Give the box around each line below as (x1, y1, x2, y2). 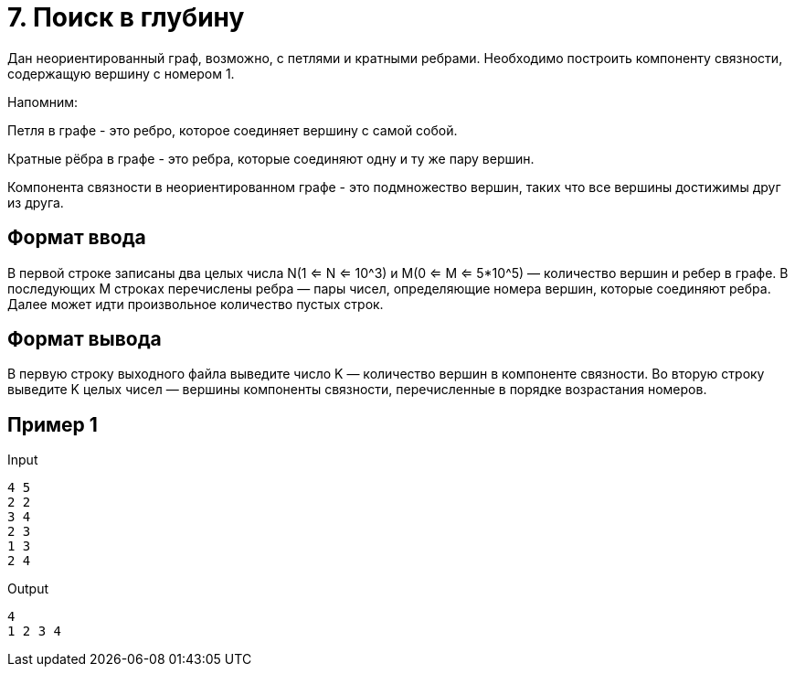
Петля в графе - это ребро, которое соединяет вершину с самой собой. (7, 122, 458, 138)
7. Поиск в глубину (7, 2, 245, 33)
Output (7, 581, 48, 597)
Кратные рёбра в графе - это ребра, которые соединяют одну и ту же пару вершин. (7, 150, 535, 166)
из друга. (7, 194, 64, 210)
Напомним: (7, 93, 78, 110)
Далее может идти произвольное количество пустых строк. (7, 295, 384, 312)
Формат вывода (7, 327, 162, 351)
